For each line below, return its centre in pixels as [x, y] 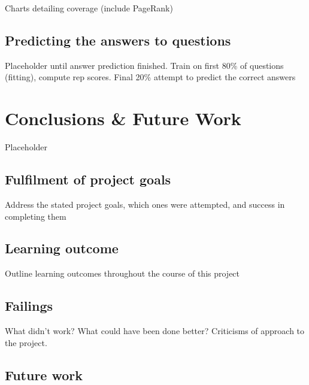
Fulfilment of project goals [88, 179]
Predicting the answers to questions [118, 40]
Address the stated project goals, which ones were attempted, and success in [145, 204]
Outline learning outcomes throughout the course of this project [122, 273]
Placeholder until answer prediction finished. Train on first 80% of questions [144, 65]
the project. [26, 342]
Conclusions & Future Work [123, 118]
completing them [36, 216]
